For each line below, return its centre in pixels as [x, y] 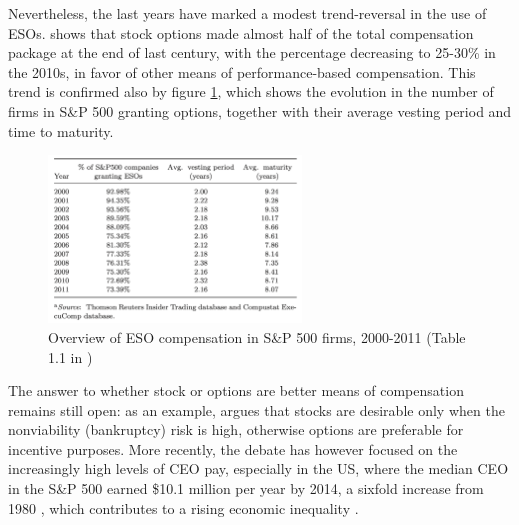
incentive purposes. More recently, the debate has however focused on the [233, 448]
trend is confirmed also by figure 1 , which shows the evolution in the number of [251, 91]
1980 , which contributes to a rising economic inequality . [183, 507]
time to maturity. [61, 130]
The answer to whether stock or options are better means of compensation [236, 390]
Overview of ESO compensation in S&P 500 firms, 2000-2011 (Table [257, 336]
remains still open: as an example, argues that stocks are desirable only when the [256, 409]
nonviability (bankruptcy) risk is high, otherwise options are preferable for [236, 429]
